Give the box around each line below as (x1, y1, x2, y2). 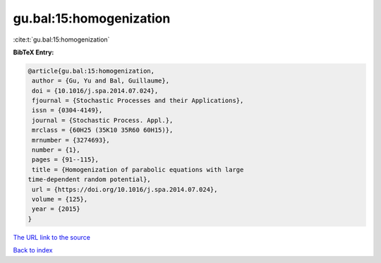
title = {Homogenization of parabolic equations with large (32, 166, 244, 173)
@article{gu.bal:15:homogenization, (28, 67, 155, 75)
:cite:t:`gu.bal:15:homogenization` (13, 35, 110, 44)
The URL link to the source (13, 233, 91, 241)
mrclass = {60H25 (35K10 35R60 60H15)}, (32, 126, 174, 134)
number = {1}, (32, 146, 80, 154)
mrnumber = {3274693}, (32, 136, 111, 144)
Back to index (13, 246, 53, 255)
